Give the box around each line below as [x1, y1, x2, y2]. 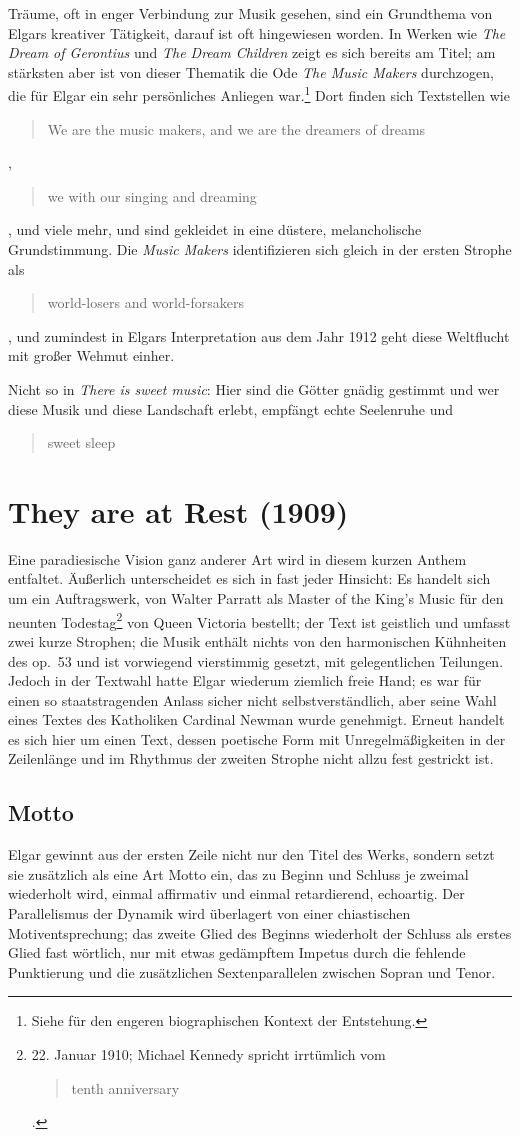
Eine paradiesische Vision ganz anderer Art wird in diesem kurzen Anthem [8, 548, 467, 569]
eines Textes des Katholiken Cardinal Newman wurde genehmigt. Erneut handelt [8, 709, 505, 730]
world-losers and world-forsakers [47, 292, 244, 313]
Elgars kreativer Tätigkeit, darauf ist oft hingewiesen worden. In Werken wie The [8, 22, 506, 43]
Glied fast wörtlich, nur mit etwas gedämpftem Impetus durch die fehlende [8, 942, 466, 963]
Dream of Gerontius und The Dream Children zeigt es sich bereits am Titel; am [8, 42, 496, 63]
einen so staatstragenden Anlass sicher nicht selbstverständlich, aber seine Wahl [8, 689, 497, 710]
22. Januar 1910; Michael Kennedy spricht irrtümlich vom [31, 1044, 386, 1065]
